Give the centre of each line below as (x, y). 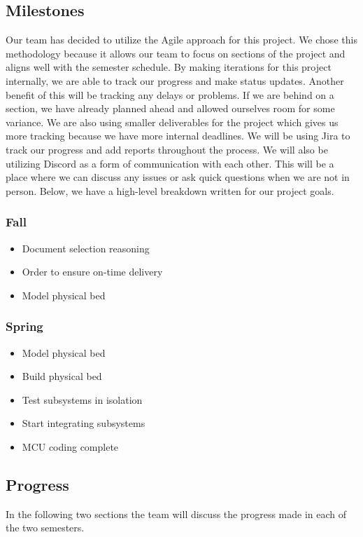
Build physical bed (62, 376)
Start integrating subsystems (84, 423)
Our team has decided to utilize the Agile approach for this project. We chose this (181, 40)
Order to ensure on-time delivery (92, 272)
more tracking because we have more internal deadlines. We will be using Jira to (178, 136)
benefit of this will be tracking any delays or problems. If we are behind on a (170, 94)
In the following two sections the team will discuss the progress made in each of (176, 514)
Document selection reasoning (86, 248)
